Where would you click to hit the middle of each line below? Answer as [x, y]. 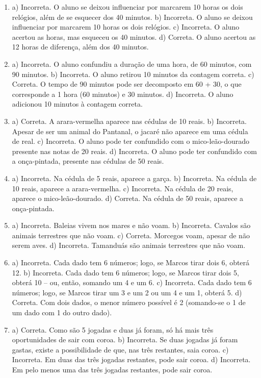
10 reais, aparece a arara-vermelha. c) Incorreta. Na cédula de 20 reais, [123, 188]
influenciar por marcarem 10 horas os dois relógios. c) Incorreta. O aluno [126, 27]
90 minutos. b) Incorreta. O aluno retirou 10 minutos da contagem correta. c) [133, 74]
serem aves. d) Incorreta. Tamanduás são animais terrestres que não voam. [129, 245]
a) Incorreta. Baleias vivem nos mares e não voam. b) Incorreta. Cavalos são [131, 225]
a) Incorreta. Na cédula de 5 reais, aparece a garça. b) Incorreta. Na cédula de [134, 178]
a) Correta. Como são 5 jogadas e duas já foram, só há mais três [113, 329]
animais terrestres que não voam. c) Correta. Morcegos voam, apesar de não [131, 235]
